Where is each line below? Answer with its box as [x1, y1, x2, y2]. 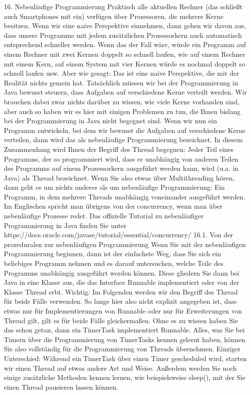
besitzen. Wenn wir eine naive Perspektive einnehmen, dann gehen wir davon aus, [4, 20, 247, 31]
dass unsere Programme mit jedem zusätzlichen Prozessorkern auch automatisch [4, 30, 242, 40]
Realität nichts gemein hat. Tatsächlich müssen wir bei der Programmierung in [4, 77, 238, 87]
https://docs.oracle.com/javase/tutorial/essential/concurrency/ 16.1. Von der [4, 230, 234, 240]
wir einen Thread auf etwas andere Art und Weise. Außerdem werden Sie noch [4, 362, 237, 373]
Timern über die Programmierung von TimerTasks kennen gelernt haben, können [4, 334, 246, 344]
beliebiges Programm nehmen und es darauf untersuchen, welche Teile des [4, 258, 223, 268]
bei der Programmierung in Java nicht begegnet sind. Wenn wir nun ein [4, 115, 217, 126]
